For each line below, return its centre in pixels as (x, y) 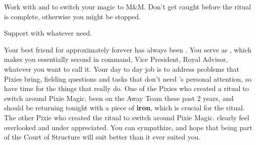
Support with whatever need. (48, 33)
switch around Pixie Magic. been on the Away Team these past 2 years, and (119, 98)
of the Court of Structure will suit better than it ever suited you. (102, 137)
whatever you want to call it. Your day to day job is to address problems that (122, 69)
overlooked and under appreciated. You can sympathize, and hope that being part (128, 127)
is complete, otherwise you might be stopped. (72, 16)
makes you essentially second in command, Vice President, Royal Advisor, (116, 59)
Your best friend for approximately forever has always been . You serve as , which (128, 49)
